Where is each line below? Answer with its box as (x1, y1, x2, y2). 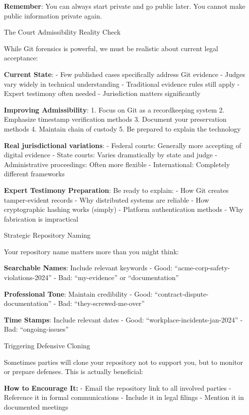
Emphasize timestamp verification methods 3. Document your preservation (4, 114, 227, 124)
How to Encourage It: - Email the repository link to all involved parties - (4, 382, 231, 393)
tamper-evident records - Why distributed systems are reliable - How (4, 194, 209, 205)
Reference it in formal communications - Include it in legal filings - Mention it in (4, 392, 244, 402)
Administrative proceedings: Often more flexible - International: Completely (4, 159, 230, 169)
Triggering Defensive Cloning (4, 340, 90, 351)
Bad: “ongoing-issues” (4, 324, 69, 334)
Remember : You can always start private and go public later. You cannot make (4, 1, 246, 11)
